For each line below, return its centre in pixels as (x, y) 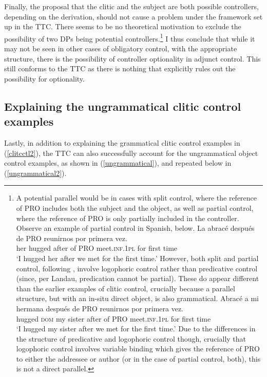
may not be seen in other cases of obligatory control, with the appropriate (121, 48)
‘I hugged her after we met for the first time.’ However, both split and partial (137, 258)
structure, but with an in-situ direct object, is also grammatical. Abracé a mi (138, 298)
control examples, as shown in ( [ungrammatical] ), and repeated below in (118, 163)
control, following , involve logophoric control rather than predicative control (137, 268)
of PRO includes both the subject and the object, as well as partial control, (135, 207)
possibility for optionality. (44, 78)
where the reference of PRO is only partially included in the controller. (128, 218)
